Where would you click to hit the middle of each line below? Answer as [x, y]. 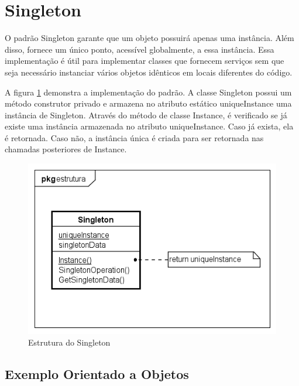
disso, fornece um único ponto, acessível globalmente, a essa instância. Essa [140, 49]
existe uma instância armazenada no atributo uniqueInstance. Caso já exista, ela [149, 126]
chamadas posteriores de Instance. [66, 149]
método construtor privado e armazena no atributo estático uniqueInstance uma [148, 103]
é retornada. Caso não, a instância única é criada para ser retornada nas [134, 137]
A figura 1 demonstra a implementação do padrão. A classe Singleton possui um [148, 92]
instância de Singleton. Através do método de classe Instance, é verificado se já [146, 115]
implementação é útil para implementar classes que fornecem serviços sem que [145, 61]
